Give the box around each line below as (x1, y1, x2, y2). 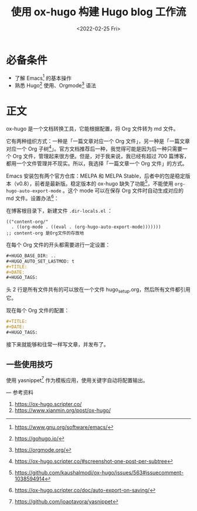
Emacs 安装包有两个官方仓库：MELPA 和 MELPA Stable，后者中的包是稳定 (6, 172, 186, 179)
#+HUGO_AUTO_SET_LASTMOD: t (6, 258, 75, 264)
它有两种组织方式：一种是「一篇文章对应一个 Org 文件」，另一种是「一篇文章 (6, 137, 191, 144)
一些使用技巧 (6, 360, 53, 370)
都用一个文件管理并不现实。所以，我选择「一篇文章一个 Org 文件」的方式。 (6, 159, 188, 167)
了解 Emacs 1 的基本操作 (14, 73, 72, 81)
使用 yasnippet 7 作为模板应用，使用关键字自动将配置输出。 (6, 376, 148, 384)
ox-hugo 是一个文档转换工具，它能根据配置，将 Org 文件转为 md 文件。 (6, 125, 179, 132)
